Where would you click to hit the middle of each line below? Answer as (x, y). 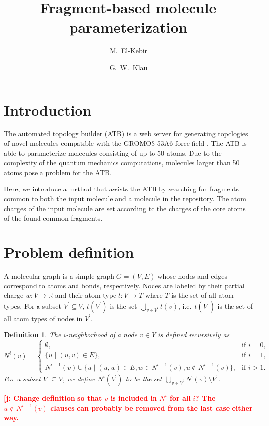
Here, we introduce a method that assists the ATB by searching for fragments (122, 189)
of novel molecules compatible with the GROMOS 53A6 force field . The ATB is (125, 143)
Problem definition (69, 252)
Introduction (48, 110)
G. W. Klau (128, 67)
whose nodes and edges (192, 275)
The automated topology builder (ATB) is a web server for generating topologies (126, 133)
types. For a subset (33, 306)
